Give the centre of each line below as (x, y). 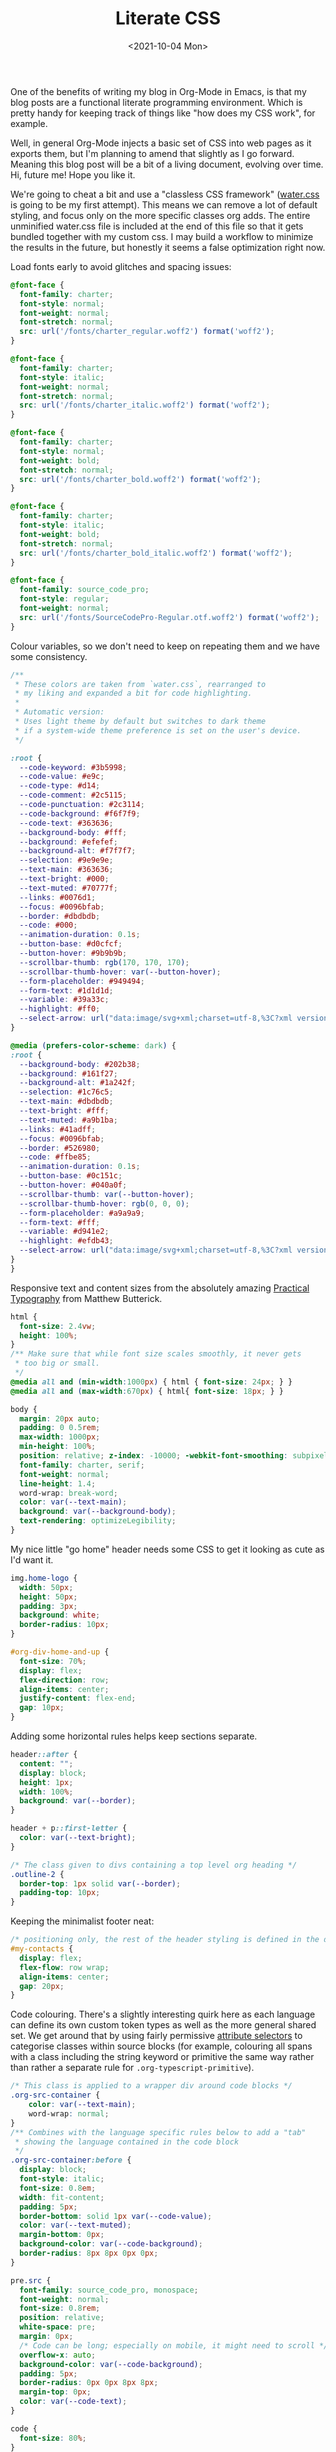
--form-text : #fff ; (60, 1222)
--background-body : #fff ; (73, 832)
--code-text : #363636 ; (66, 823)
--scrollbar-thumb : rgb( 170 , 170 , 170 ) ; (104, 962)
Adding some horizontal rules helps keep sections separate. (134, 1736)
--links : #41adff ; (58, 1129)
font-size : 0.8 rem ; (60, 2308)
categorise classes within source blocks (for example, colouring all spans (161, 2046)
